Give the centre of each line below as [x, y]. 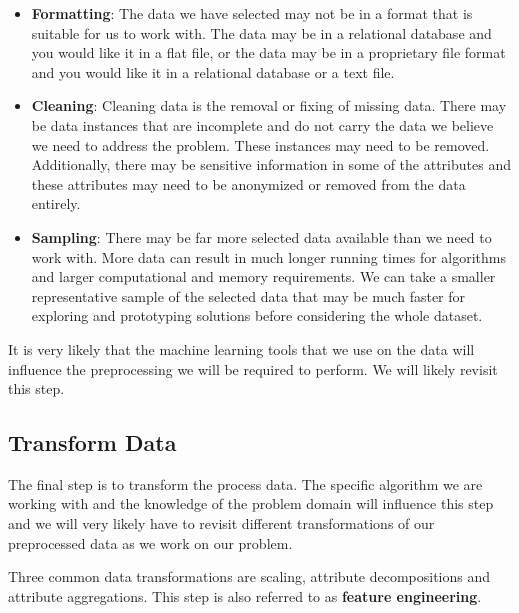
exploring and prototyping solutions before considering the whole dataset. [257, 315]
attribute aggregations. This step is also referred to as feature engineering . [245, 595]
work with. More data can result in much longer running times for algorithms [268, 256]
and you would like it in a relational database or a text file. [213, 71]
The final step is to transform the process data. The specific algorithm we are [245, 483]
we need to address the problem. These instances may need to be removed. [260, 144]
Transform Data [92, 442]
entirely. [56, 203]
